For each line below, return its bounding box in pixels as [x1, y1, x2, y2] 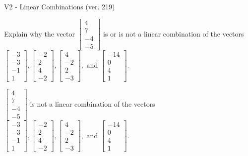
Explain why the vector [4, 28, 75, 39]
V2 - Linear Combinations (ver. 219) [4, 1, 115, 11]
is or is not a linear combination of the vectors [103, 28, 244, 39]
